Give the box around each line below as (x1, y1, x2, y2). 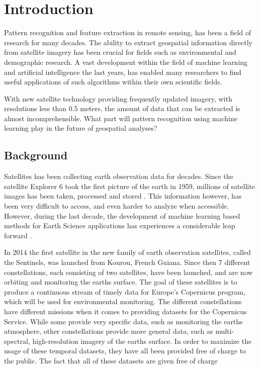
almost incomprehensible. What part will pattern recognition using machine (4, 113, 237, 123)
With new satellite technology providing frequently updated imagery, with (4, 93, 232, 104)
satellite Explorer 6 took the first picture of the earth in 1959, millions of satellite (4, 180, 255, 191)
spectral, (4, 335, 30, 346)
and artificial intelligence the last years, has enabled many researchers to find (4, 66, 241, 77)
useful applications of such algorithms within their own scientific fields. (4, 76, 222, 87)
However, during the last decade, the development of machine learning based (4, 210, 240, 221)
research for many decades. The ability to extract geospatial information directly (4, 37, 252, 47)
